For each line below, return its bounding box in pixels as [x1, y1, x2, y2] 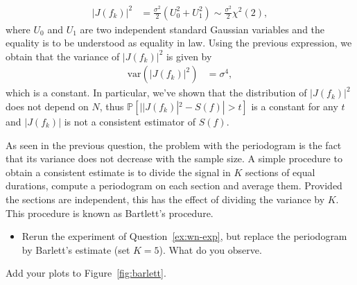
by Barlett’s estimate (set [21, 242, 130, 257]
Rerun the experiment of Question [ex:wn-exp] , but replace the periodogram [21, 229, 347, 243]
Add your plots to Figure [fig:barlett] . [6, 266, 166, 280]
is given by [166, 49, 212, 63]
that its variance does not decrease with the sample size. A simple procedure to [6, 151, 342, 166]
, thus [99, 98, 124, 113]
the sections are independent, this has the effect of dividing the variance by [6, 191, 325, 206]
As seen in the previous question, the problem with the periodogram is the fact [6, 137, 342, 152]
